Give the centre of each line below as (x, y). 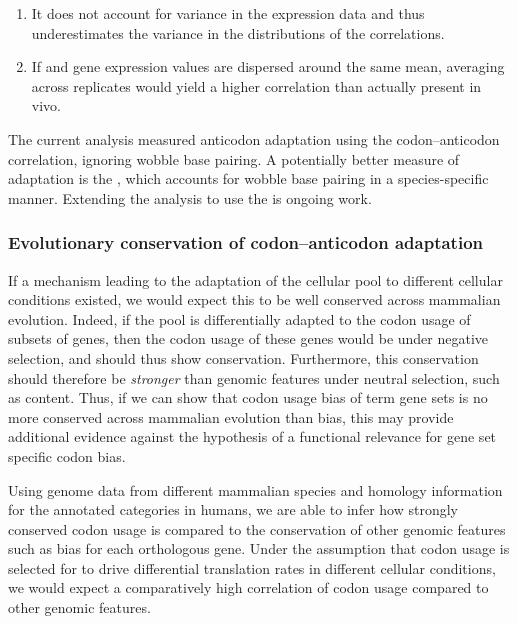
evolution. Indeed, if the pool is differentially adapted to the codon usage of (239, 318)
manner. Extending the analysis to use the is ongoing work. (190, 197)
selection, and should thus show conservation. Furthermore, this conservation (243, 357)
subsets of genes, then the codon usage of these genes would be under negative (248, 338)
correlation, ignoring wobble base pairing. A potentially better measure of (234, 158)
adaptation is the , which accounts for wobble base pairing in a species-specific (248, 178)
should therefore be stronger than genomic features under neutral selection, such (254, 377)
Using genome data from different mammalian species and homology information (255, 489)
